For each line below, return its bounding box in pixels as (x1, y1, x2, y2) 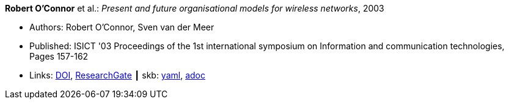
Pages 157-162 (29, 51, 89, 61)
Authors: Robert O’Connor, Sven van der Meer (29, 22, 214, 32)
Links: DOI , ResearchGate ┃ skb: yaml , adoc (29, 70, 205, 80)
